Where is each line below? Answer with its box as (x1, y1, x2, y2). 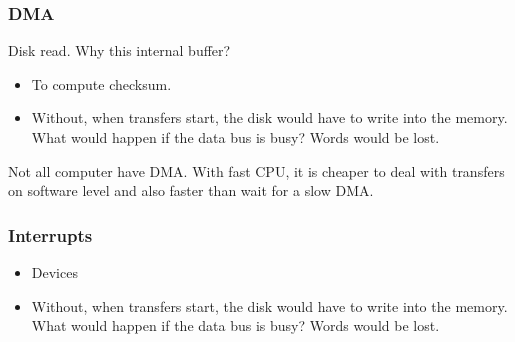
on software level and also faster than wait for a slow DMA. (8, 180, 374, 201)
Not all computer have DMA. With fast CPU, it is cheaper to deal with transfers (8, 160, 505, 181)
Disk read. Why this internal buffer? (8, 40, 231, 61)
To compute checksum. (31, 73, 172, 94)
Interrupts (8, 222, 93, 247)
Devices (31, 262, 78, 282)
